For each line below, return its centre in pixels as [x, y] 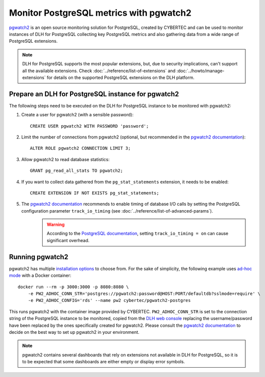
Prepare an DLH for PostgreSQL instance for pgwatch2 [94, 94]
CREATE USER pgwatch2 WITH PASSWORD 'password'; [89, 126]
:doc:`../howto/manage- [201, 71]
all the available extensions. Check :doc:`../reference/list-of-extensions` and [99, 71]
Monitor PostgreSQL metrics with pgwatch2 [100, 13]
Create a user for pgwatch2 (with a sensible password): [77, 115]
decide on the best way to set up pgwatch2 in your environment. [74, 332]
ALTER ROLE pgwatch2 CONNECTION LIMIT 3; [80, 148]
